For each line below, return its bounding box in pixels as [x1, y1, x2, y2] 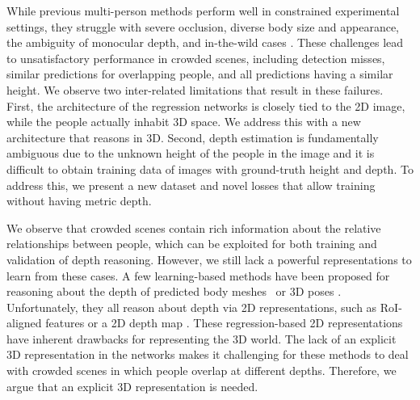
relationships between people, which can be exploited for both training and [6, 235, 377, 252]
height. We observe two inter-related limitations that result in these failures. [6, 81, 384, 98]
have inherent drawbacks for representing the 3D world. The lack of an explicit [6, 330, 397, 347]
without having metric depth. [6, 192, 152, 209]
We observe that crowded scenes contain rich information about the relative [6, 219, 381, 236]
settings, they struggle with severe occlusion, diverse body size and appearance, [6, 18, 400, 35]
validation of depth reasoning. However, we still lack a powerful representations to [6, 251, 412, 267]
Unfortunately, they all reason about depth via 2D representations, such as [6, 298, 377, 315]
